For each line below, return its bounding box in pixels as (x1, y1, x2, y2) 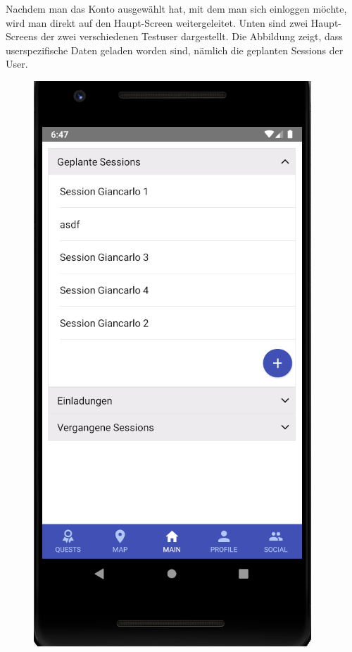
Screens (6, 29, 38, 44)
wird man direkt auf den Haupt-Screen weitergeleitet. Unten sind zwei (6, 15, 308, 30)
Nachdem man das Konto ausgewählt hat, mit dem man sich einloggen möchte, (6, 1, 347, 16)
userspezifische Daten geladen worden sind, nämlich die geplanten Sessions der (6, 42, 344, 57)
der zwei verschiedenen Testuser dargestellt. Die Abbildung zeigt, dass (40, 29, 343, 44)
